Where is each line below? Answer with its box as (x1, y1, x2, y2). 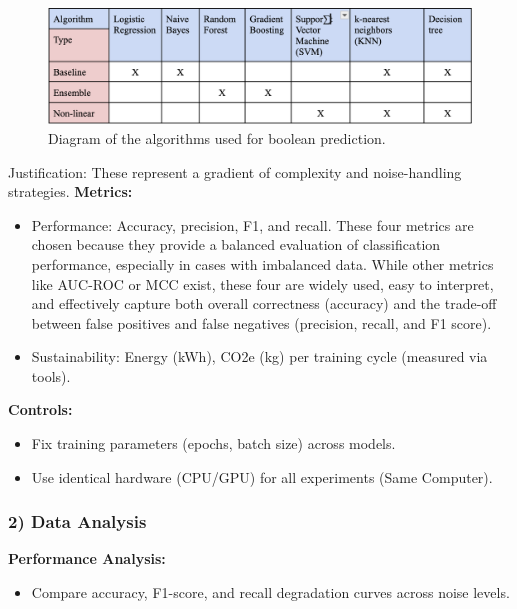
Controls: (8, 399, 73, 420)
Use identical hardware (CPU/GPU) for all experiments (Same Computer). (31, 466, 493, 487)
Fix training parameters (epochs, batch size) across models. (31, 433, 396, 454)
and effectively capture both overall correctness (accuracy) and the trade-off (31, 293, 497, 314)
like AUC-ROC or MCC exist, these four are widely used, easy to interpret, (31, 273, 494, 294)
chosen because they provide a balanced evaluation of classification (31, 234, 441, 255)
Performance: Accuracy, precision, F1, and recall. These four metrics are (31, 214, 474, 235)
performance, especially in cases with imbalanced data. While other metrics (31, 253, 494, 274)
